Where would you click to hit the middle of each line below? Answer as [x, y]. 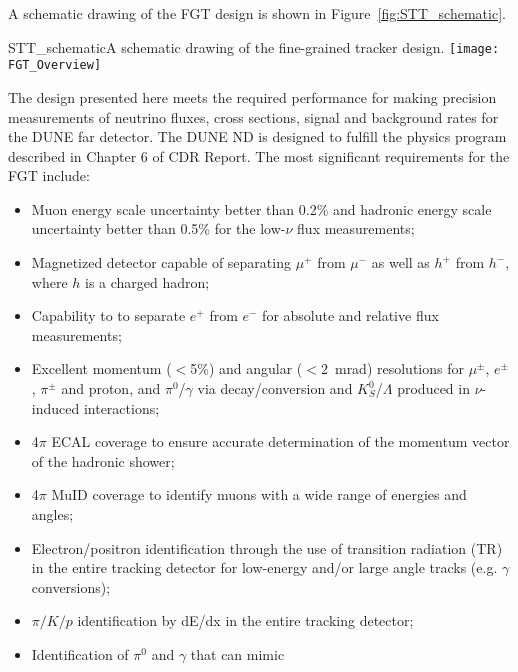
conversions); [71, 586]
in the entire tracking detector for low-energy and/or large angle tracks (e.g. [264, 567]
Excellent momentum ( [101, 368]
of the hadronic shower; [103, 460]
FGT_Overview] [55, 65]
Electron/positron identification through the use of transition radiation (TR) [267, 547]
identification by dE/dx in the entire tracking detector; [245, 620]
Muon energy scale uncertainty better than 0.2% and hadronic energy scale [261, 208]
